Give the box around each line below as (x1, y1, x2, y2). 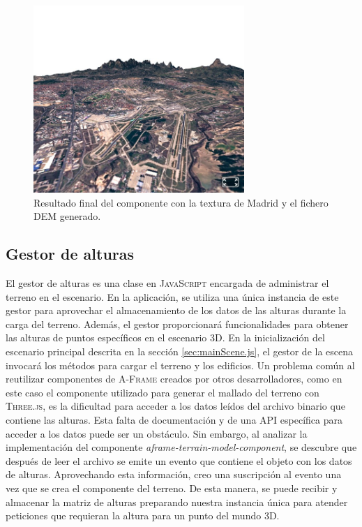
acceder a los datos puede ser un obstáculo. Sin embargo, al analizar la (6, 426, 308, 440)
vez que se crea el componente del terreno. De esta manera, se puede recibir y (6, 481, 338, 496)
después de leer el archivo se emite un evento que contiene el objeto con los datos (6, 453, 352, 468)
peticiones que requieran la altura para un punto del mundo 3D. (6, 508, 280, 523)
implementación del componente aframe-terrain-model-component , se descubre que (6, 440, 357, 454)
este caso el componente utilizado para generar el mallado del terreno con (6, 385, 319, 399)
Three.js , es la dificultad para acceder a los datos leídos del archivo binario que (6, 399, 345, 413)
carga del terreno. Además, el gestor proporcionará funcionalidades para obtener (6, 316, 349, 331)
